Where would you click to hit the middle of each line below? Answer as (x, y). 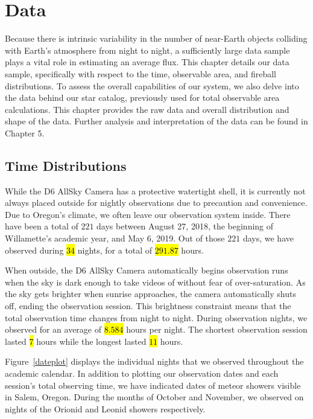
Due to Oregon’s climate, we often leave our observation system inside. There (148, 214)
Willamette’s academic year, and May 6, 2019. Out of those (115, 238)
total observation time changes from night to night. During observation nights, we (156, 317)
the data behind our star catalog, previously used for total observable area (142, 98)
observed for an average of (53, 329)
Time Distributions (66, 165)
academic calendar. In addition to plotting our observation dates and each (142, 373)
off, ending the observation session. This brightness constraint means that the (148, 306)
